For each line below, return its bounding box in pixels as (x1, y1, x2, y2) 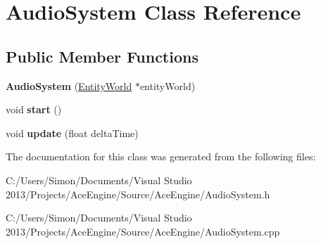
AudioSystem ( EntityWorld (6, 78, 132, 93)
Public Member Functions (6, 45, 199, 67)
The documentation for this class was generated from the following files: (6, 149, 316, 164)
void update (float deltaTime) (6, 125, 139, 140)
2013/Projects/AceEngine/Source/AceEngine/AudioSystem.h (6, 186, 270, 201)
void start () (6, 102, 62, 117)
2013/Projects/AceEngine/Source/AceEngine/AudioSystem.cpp (6, 224, 280, 238)
